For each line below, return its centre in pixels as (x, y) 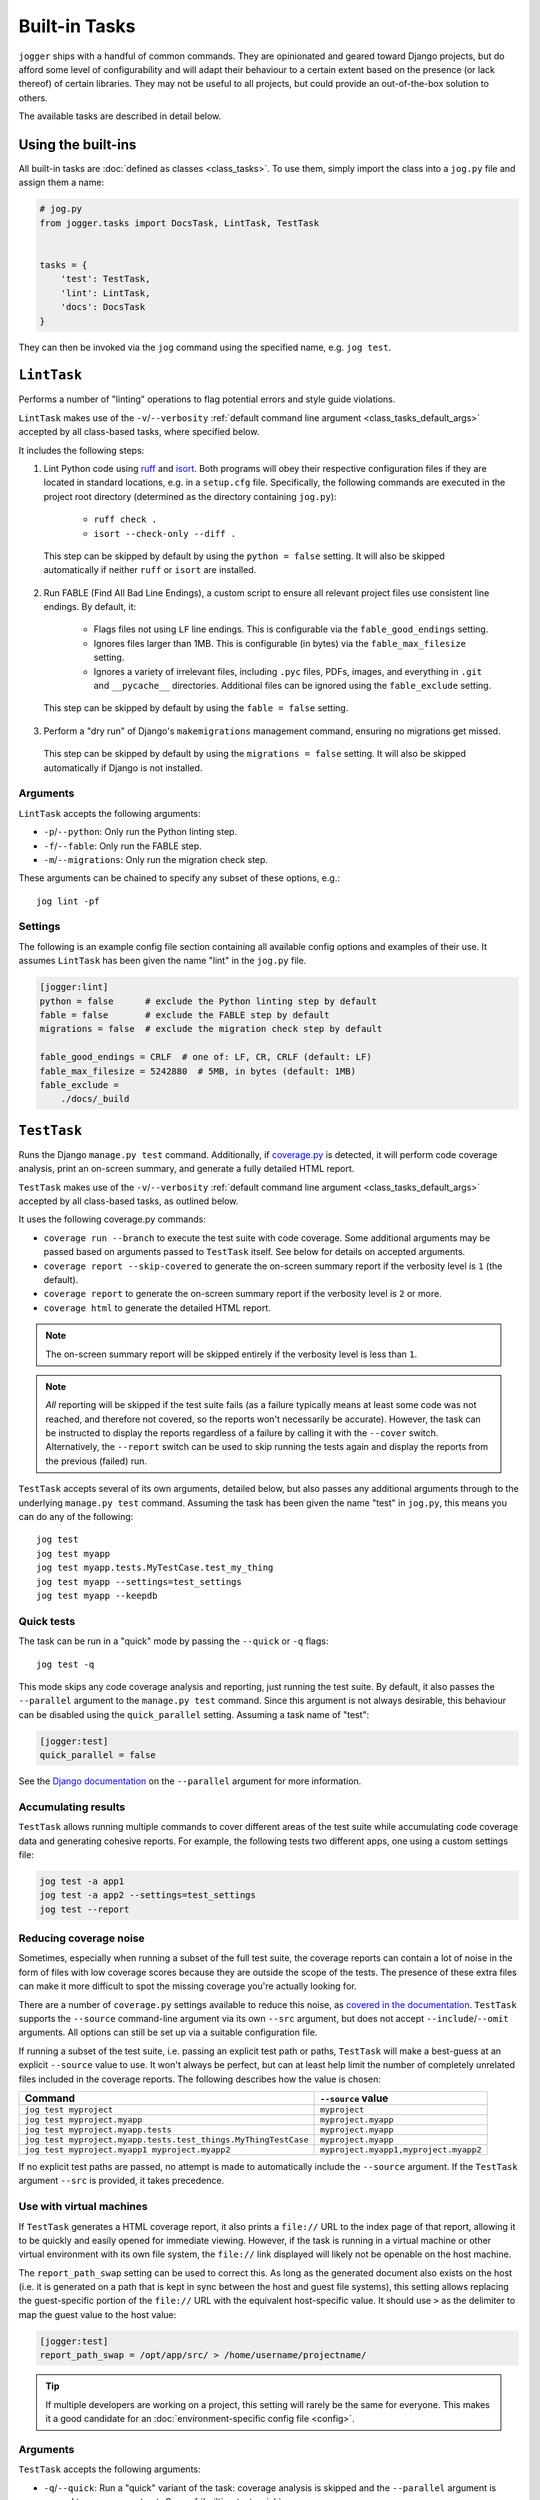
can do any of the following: (76, 1517)
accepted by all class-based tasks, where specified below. (139, 432)
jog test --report (84, 1909)
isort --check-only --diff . (165, 533)
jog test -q (65, 1664)
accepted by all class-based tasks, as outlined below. (128, 1201)
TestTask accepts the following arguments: (109, 2469)
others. (33, 97)
